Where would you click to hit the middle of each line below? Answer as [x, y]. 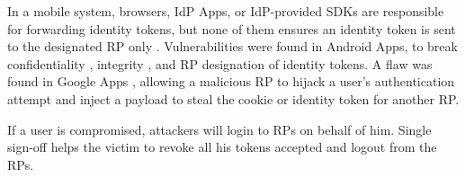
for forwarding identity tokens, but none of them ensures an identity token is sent [232, 28]
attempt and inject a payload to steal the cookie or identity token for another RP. [233, 98]
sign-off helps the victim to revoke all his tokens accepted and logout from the [222, 147]
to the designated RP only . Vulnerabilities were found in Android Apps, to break [232, 46]
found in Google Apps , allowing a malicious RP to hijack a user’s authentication [231, 81]
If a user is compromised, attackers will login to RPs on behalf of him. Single [219, 129]
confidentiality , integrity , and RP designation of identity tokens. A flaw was [220, 63]
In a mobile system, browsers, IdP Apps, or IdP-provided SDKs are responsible [226, 11]
